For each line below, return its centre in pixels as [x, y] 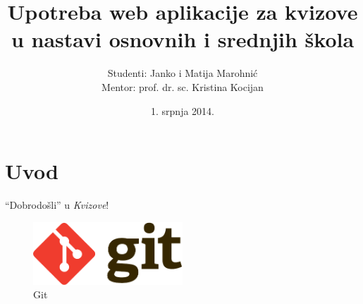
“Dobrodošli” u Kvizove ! [57, 205]
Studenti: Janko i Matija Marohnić [183, 73]
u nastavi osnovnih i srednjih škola [183, 39]
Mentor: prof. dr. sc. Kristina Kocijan [183, 86]
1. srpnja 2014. [183, 110]
